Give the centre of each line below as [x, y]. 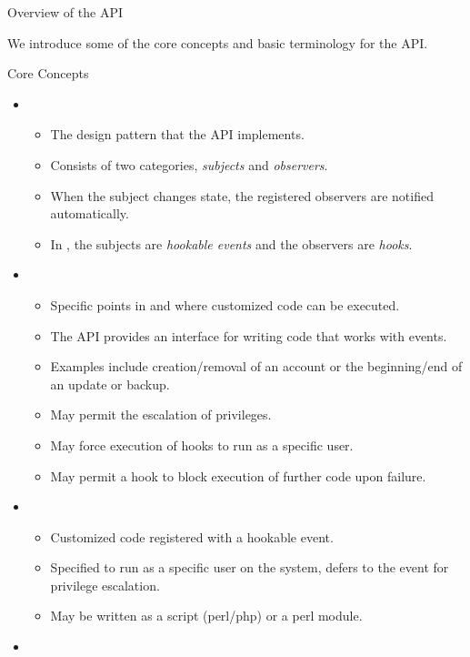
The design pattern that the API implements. [177, 134]
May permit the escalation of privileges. [161, 414]
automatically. [90, 213]
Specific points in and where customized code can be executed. [225, 304]
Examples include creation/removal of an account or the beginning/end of [256, 366]
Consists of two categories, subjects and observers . [189, 164]
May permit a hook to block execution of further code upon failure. [238, 475]
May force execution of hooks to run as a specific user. [202, 445]
